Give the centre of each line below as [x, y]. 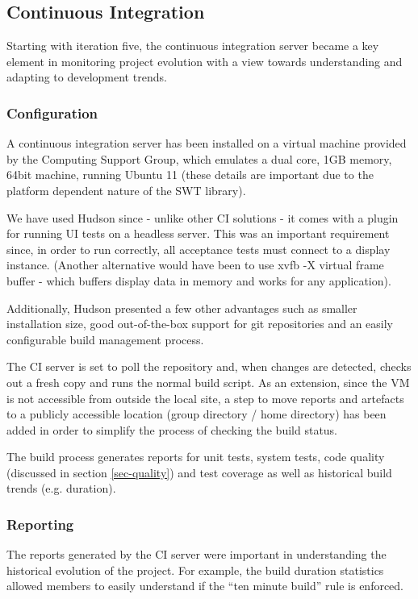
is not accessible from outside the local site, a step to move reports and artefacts [205, 398]
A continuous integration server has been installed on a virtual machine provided [207, 143]
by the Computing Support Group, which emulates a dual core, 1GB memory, [199, 158]
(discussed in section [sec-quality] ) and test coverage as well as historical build [199, 472]
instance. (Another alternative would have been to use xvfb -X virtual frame [195, 265]
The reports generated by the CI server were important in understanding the [196, 554]
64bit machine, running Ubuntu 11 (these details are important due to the [190, 175]
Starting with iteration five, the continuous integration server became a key [193, 46]
